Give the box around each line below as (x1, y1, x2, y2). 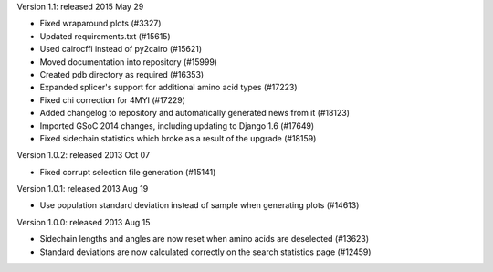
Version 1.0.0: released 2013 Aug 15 (16, 216, 151, 227)
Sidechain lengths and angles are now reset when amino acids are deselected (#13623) (39, 234, 370, 245)
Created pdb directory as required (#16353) (39, 68, 205, 79)
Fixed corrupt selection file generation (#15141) (39, 166, 216, 177)
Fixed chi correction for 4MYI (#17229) (39, 94, 186, 105)
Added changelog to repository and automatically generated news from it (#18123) (39, 108, 351, 119)
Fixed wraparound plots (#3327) (39, 18, 162, 29)
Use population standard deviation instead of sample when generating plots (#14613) (39, 200, 360, 211)
